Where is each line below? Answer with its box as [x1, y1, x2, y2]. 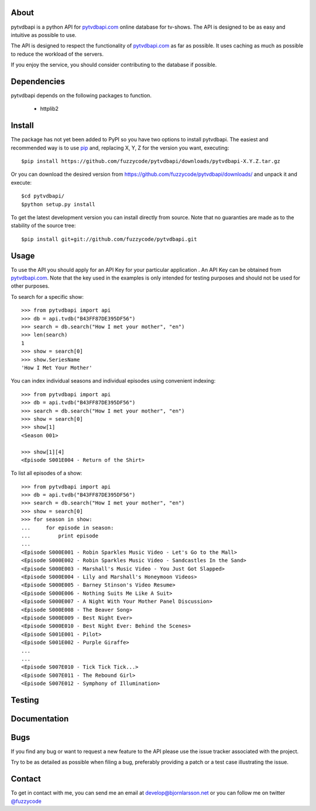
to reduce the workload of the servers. [11, 50, 104, 57]
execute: [11, 179, 32, 186]
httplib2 [40, 105, 59, 113]
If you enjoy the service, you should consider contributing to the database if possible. [11, 62, 217, 69]
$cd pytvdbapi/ [21, 193, 65, 199]
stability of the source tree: [11, 222, 76, 229]
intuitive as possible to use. [11, 31, 77, 38]
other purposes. [11, 282, 50, 289]
